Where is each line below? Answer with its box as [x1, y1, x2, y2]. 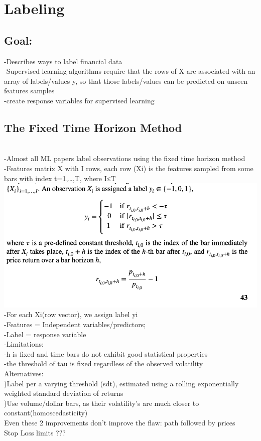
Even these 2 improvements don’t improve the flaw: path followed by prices [4, 417, 235, 427]
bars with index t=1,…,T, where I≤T [4, 173, 116, 183]
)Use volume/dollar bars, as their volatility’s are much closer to [4, 397, 199, 408]
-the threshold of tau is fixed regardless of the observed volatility [4, 358, 203, 369]
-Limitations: [4, 339, 44, 349]
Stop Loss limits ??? [4, 427, 66, 437]
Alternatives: [4, 368, 44, 378]
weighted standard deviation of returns [4, 388, 123, 398]
